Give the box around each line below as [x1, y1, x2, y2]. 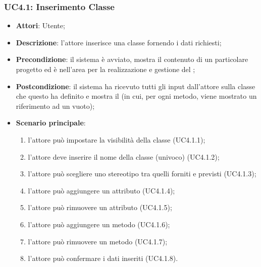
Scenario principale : [16, 117, 86, 128]
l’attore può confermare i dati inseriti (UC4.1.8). [28, 253, 178, 263]
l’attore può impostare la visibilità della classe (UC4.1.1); [28, 134, 205, 145]
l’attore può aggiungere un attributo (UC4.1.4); [28, 185, 175, 195]
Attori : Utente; [16, 20, 65, 31]
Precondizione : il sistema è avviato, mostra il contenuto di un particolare [16, 54, 248, 64]
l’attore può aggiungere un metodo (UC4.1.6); [28, 219, 170, 229]
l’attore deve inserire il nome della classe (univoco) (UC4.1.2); [28, 151, 220, 162]
